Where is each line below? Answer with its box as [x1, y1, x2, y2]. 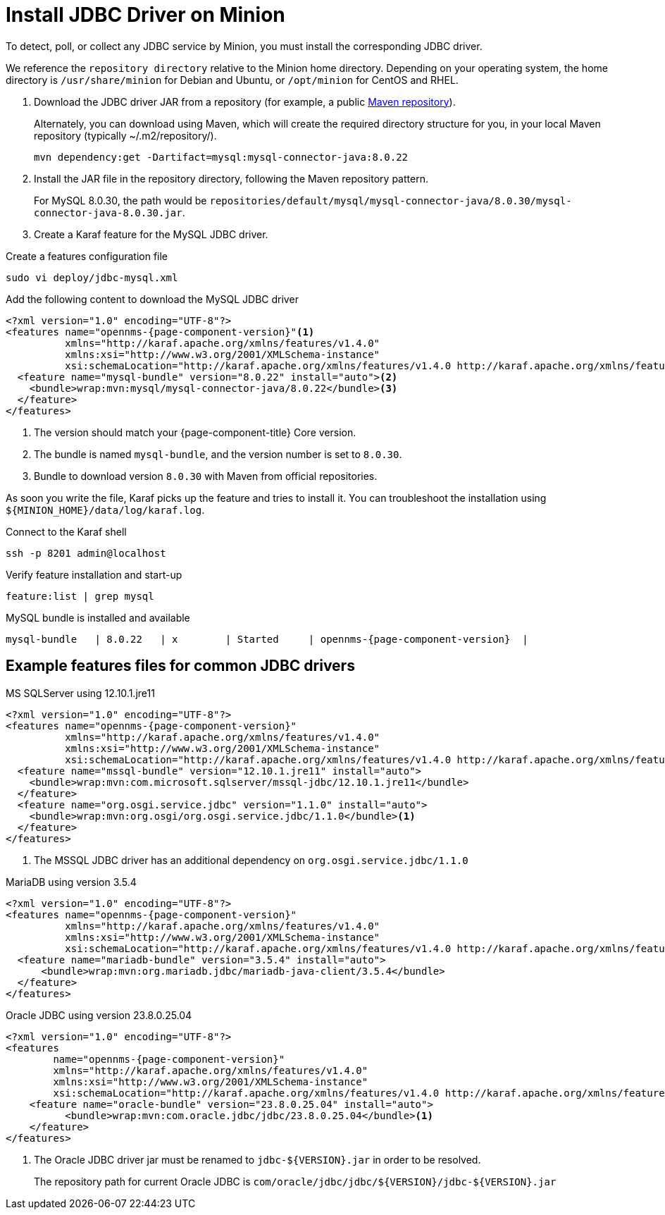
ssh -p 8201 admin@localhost [6, 547, 166, 559]
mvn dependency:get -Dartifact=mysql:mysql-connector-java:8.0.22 [34, 151, 409, 163]
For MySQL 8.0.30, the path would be [34, 194, 207, 206]
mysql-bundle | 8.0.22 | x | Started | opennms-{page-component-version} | [6, 633, 528, 645]
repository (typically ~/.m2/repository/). [34, 129, 217, 142]
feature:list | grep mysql [6, 590, 154, 602]
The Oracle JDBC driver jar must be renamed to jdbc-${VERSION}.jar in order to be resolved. [34, 1153, 481, 1166]
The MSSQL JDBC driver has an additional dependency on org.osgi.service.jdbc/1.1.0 [34, 853, 468, 866]
